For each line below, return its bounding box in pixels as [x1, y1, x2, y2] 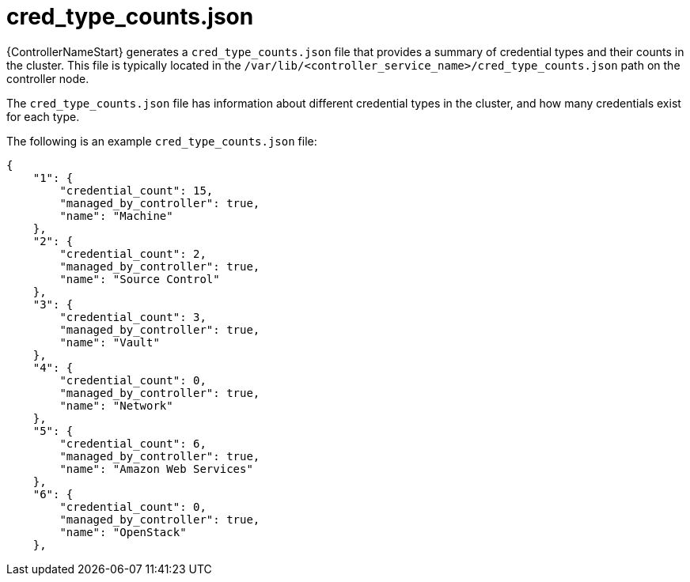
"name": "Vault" [59, 335, 160, 349]
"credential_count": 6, [59, 436, 207, 450]
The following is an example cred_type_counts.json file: [6, 134, 317, 148]
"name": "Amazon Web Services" [59, 462, 253, 475]
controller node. [6, 71, 89, 85]
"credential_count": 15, [59, 183, 214, 197]
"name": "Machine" [59, 209, 173, 222]
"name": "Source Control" [59, 272, 220, 285]
